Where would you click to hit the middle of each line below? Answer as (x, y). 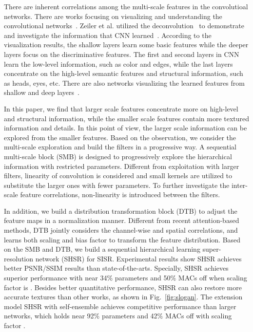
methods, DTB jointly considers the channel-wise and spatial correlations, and (121, 230)
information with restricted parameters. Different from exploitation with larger (122, 166)
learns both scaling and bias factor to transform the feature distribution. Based (122, 239)
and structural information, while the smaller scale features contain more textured (127, 118)
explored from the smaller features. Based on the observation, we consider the (120, 137)
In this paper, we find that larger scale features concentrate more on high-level (121, 108)
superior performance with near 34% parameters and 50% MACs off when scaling (126, 278)
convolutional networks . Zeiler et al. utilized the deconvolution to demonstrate (124, 26)
